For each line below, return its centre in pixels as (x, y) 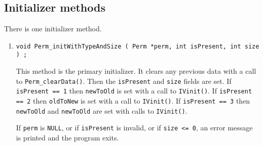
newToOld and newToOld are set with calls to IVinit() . (102, 110)
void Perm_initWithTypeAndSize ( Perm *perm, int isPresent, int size (138, 46)
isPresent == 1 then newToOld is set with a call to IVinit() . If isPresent (134, 91)
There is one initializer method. (53, 29)
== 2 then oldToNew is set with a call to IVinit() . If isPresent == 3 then (133, 101)
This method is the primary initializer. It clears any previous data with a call (136, 71)
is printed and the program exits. (67, 137)
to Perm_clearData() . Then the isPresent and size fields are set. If (124, 81)
